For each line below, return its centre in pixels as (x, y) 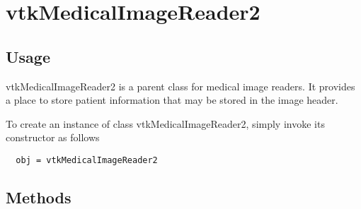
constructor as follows (53, 137)
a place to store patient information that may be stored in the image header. (172, 100)
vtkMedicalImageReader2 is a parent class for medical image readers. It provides (180, 86)
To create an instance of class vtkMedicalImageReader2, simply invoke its (165, 123)
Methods (39, 197)
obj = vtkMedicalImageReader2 (87, 160)
